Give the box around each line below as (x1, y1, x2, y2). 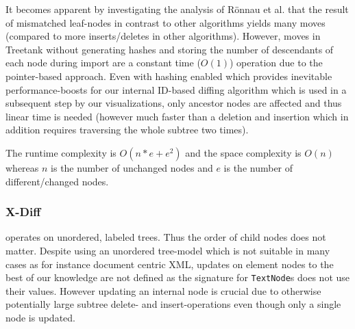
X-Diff (5, 203, 41, 220)
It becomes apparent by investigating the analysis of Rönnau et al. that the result (5, 2, 349, 16)
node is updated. (5, 310, 75, 324)
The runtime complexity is (5, 145, 117, 159)
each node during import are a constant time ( (5, 55, 201, 70)
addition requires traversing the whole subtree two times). (5, 122, 249, 137)
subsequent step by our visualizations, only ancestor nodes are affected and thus (5, 96, 342, 110)
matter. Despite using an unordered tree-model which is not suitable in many (5, 243, 330, 257)
